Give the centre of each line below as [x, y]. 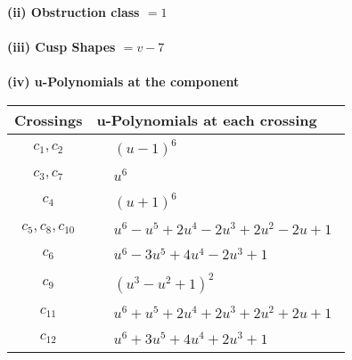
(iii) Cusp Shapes [61, 47]
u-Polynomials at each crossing [207, 119]
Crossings [49, 119]
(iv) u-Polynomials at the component [123, 82]
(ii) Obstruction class [74, 12]
